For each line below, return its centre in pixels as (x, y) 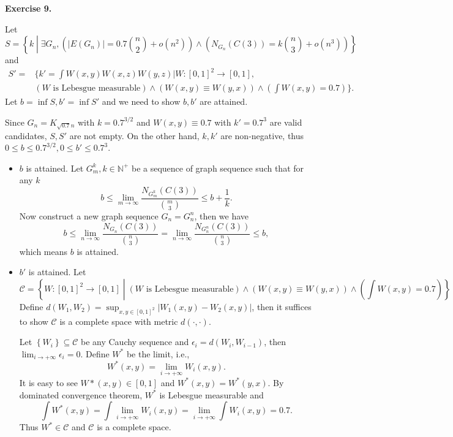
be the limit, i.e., (158, 353)
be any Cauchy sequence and (135, 342)
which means (43, 251)
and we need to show (141, 101)
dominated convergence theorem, (81, 394)
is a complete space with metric (119, 321)
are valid (286, 122)
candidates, (26, 135)
